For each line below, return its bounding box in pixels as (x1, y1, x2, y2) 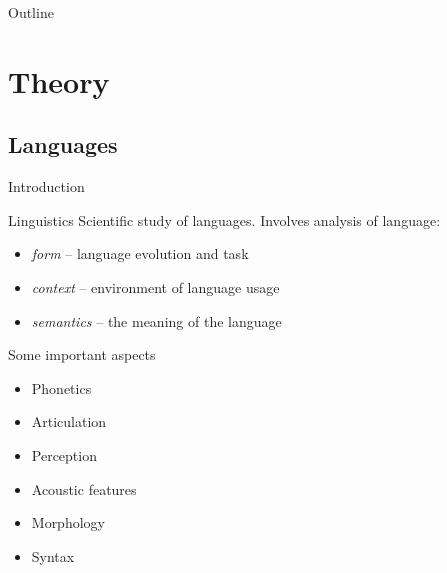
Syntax (31, 545, 75, 566)
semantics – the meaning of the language (31, 310, 282, 331)
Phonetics (31, 377, 92, 398)
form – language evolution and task (31, 243, 249, 264)
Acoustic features (31, 478, 137, 499)
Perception (31, 444, 97, 465)
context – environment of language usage (31, 276, 280, 297)
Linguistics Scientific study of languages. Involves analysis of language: (8, 209, 441, 230)
